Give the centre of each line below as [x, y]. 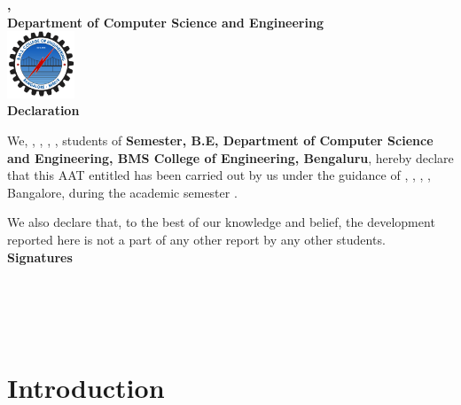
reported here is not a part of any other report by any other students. [196, 239]
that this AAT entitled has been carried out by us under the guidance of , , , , [219, 175]
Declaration [43, 110]
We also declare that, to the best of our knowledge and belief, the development [221, 222]
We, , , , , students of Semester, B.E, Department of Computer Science [220, 140]
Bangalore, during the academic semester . [122, 192]
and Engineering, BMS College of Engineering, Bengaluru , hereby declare [230, 157]
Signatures [40, 257]
